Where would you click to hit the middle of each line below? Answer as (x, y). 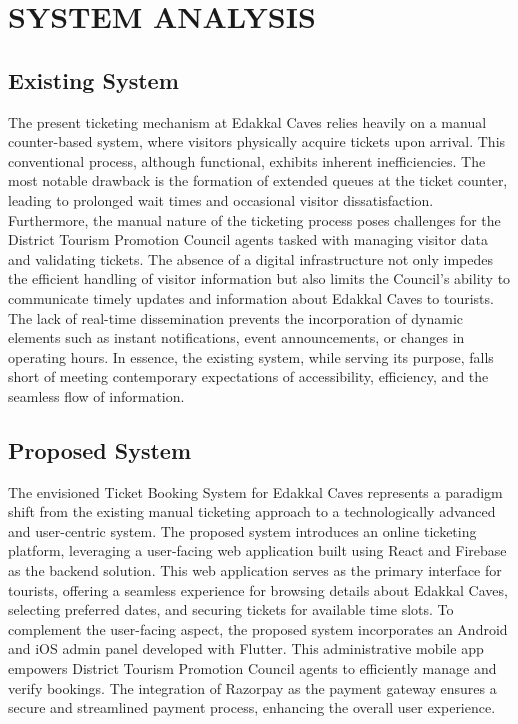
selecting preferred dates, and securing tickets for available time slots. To (231, 609)
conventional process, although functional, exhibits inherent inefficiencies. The (247, 160)
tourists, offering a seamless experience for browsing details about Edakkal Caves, (258, 589)
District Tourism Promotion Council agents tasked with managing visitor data (248, 239)
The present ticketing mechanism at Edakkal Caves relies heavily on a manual (247, 121)
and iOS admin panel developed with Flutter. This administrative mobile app (246, 648)
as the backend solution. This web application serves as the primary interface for (255, 570)
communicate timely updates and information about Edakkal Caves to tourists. (251, 297)
